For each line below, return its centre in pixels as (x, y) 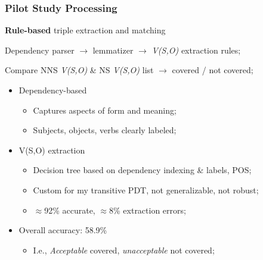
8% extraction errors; (148, 210)
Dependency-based (53, 90)
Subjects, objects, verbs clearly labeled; (105, 130)
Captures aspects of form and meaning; (105, 110)
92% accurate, (70, 210)
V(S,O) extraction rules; (196, 50)
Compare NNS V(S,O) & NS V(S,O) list (79, 70)
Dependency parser (40, 50)
